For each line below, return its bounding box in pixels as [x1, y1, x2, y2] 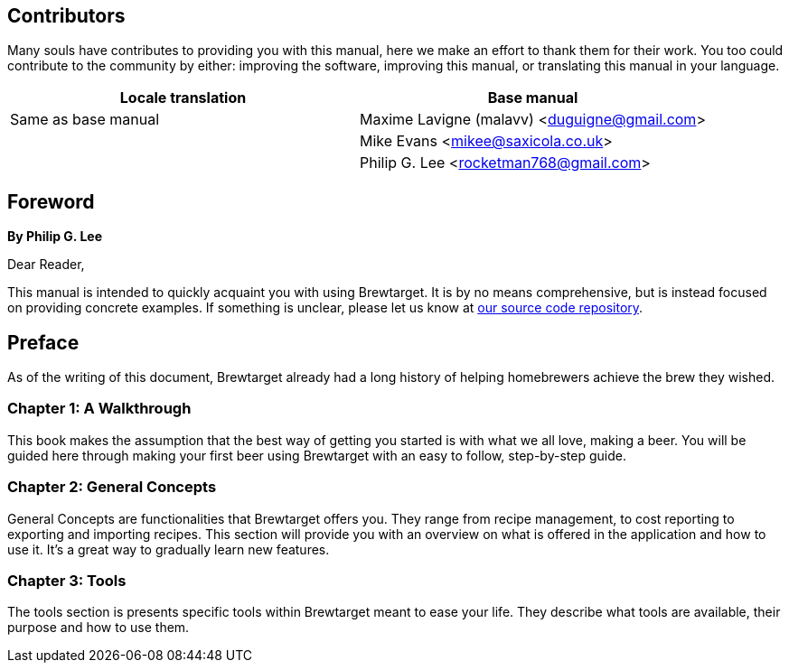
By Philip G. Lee [7, 228, 102, 245]
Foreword [7, 190, 95, 213]
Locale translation [119, 88, 247, 107]
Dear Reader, [7, 256, 85, 273]
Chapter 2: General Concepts [7, 478, 217, 497]
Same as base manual [10, 110, 160, 129]
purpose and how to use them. [7, 619, 190, 636]
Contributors [7, 5, 126, 27]
